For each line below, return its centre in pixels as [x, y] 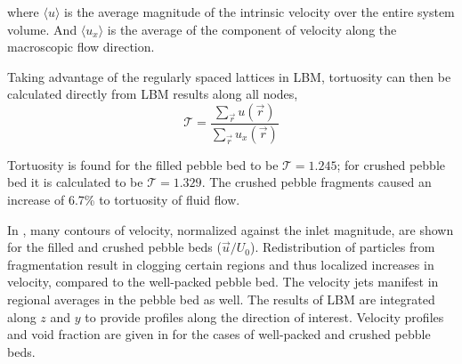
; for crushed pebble [391, 164]
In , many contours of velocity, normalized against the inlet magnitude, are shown [231, 229]
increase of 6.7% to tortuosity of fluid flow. [124, 200]
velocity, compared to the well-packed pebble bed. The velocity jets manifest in [223, 282]
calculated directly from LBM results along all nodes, [153, 94]
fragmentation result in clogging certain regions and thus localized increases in [221, 264]
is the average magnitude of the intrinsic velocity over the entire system [259, 12]
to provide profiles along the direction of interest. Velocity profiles [264, 316]
